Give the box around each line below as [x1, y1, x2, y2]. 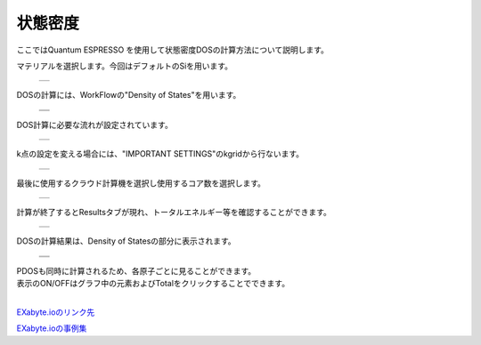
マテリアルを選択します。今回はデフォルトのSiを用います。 [16, 60, 233, 71]
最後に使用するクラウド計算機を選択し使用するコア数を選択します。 [16, 178, 266, 189]
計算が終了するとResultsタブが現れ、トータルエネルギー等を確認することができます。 [16, 206, 331, 217]
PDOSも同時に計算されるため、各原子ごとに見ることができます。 [16, 265, 257, 276]
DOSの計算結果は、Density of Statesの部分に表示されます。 [16, 236, 236, 246]
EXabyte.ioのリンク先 [16, 307, 95, 317]
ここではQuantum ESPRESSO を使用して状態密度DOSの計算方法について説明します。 [16, 44, 330, 55]
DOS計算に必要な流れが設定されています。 [16, 119, 173, 130]
